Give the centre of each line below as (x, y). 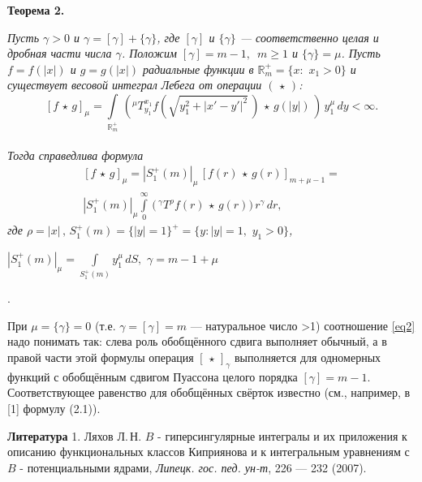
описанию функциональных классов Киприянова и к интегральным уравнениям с (209, 452)
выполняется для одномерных (308, 357)
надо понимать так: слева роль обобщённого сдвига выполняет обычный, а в (197, 341)
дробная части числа (60, 53)
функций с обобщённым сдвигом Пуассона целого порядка (153, 376)
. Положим (149, 53)
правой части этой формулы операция (101, 357)
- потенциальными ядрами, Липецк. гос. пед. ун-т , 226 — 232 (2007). (193, 467)
